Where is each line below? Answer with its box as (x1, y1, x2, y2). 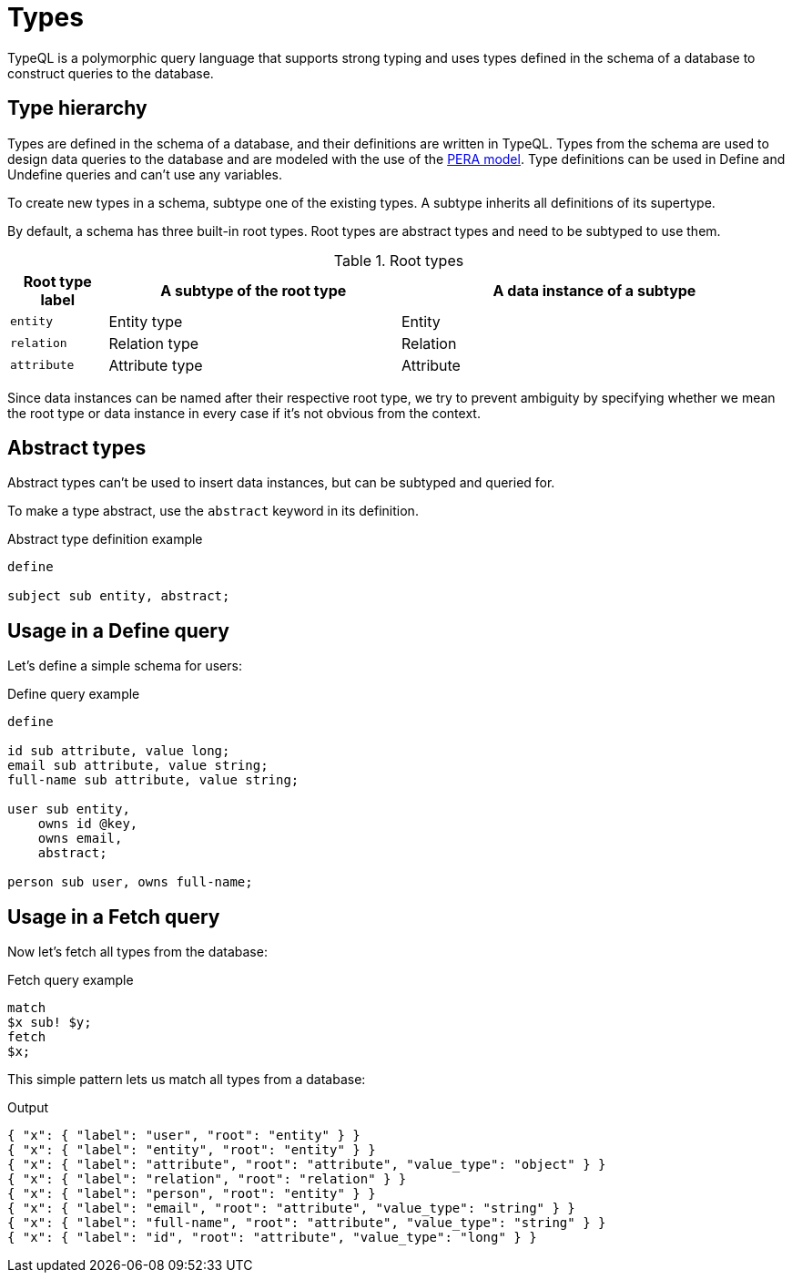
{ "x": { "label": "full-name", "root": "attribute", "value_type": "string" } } (7, 1215, 606, 1231)
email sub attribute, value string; (7, 758, 269, 773)
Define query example (7, 686, 140, 702)
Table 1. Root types (333, 251, 464, 270)
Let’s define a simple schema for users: (7, 658, 242, 674)
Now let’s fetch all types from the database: (7, 944, 268, 960)
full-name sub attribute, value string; (7, 773, 300, 788)
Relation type (108, 333, 199, 353)
